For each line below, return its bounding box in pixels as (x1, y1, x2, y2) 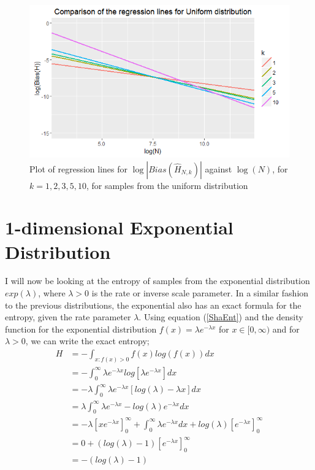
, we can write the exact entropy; (25, 334, 150, 347)
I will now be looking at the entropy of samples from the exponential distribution (5, 274, 310, 287)
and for (272, 322, 300, 335)
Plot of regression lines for (29, 162, 127, 175)
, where (38, 287, 66, 299)
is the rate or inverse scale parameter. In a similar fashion (91, 287, 309, 299)
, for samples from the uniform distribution (86, 179, 248, 191)
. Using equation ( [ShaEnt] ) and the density (139, 310, 303, 323)
